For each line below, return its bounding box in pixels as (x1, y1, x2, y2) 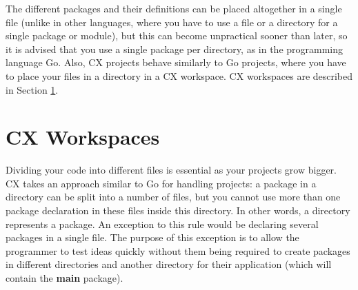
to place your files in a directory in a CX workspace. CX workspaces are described (6, 68, 353, 83)
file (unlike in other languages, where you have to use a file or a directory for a (6, 14, 338, 29)
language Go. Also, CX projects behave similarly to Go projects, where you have (6, 55, 346, 70)
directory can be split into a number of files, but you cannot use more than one (6, 189, 341, 204)
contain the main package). (6, 271, 123, 285)
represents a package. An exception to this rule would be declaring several (6, 216, 319, 231)
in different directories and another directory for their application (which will (6, 257, 332, 271)
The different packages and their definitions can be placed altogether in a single (6, 1, 342, 15)
